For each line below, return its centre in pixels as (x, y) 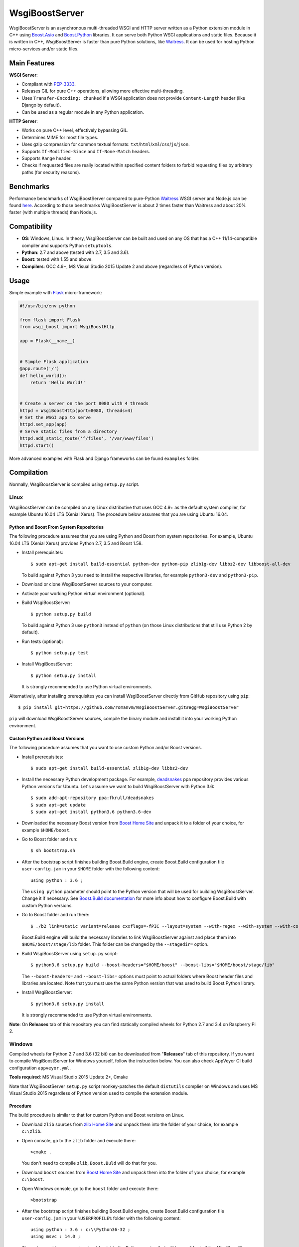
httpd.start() (37, 445)
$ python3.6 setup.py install (68, 1004)
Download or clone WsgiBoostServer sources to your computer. (87, 584)
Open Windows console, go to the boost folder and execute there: (90, 1188)
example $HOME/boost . (46, 830)
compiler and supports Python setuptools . (67, 245)
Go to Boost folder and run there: (56, 915)
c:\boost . (33, 1179)
